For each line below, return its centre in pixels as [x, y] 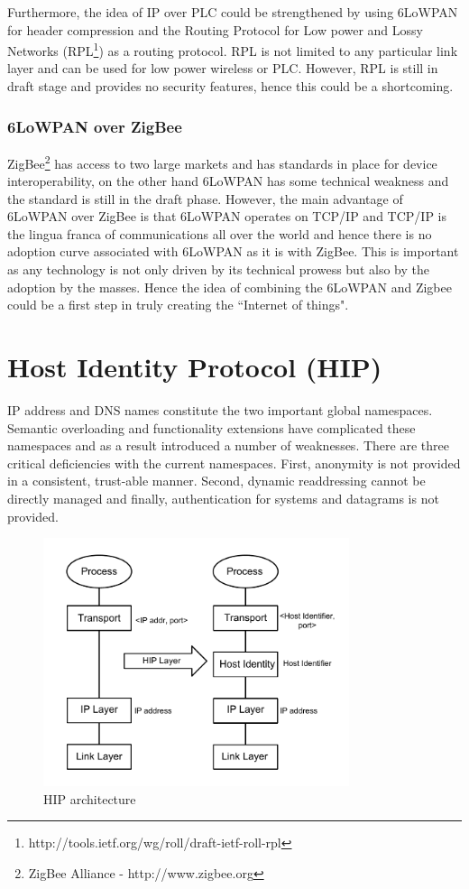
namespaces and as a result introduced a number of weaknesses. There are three [228, 445]
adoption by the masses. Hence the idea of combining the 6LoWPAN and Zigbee [230, 287]
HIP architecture [90, 798]
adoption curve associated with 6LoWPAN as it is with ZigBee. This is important [233, 251]
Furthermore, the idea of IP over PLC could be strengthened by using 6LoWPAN [233, 12]
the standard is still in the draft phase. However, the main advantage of [205, 198]
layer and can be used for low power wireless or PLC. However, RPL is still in [223, 68]
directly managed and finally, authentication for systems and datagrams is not [223, 498]
